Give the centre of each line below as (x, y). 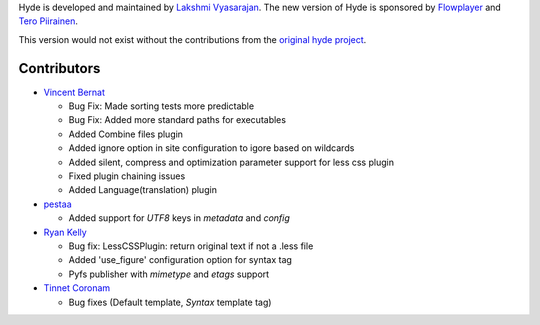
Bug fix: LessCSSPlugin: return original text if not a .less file (191, 246)
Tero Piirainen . (48, 21)
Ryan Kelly (65, 232)
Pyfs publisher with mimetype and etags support (169, 274)
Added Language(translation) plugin (142, 190)
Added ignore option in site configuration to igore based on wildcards (211, 148)
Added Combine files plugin (126, 134)
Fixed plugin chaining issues (127, 176)
